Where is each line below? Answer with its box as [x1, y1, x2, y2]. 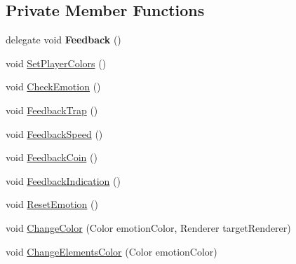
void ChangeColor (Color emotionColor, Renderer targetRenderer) [6, 220, 291, 235]
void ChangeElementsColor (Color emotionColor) [6, 244, 217, 258]
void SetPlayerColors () [6, 55, 107, 70]
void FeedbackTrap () [6, 102, 98, 117]
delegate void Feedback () [6, 32, 121, 47]
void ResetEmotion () [6, 197, 98, 211]
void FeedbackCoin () [6, 150, 97, 165]
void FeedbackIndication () [6, 173, 121, 188]
